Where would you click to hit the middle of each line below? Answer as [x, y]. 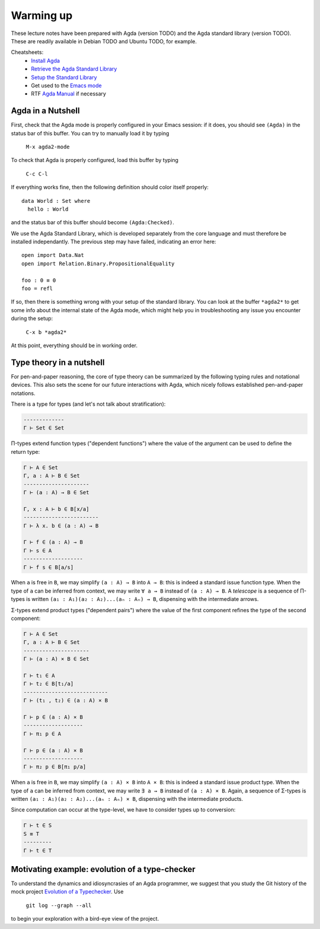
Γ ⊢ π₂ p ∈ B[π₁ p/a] [55, 767]
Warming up [42, 15]
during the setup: [32, 319]
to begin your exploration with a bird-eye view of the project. [85, 919]
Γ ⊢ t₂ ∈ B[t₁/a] [49, 684]
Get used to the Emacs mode [66, 85]
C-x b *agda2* [46, 332]
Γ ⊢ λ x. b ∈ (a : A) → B [61, 526]
